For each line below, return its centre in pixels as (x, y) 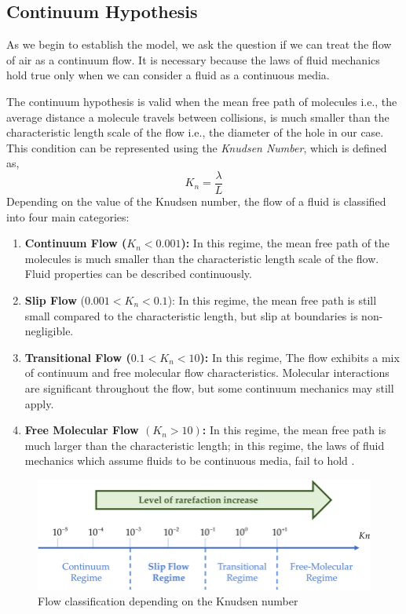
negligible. (49, 331)
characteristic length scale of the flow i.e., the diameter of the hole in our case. (195, 132)
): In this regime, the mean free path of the (285, 243)
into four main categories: (68, 216)
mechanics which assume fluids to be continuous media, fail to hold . (190, 460)
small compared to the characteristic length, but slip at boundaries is (191, 315)
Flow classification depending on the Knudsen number (168, 601)
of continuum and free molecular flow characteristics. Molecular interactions (207, 373)
